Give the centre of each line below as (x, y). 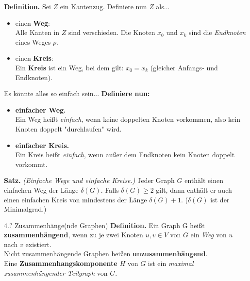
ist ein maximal (171, 263)
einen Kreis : (34, 58)
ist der (220, 199)
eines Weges (33, 41)
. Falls (110, 190)
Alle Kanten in (37, 32)
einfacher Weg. (41, 109)
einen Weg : (33, 23)
